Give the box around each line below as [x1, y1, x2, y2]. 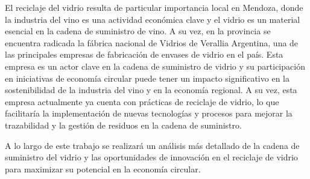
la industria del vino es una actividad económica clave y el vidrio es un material [5, 13, 300, 25]
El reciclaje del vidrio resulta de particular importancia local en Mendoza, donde [5, 1, 303, 13]
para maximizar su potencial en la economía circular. [5, 162, 201, 175]
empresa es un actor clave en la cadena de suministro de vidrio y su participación [5, 59, 305, 72]
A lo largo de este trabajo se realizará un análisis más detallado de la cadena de [5, 139, 300, 151]
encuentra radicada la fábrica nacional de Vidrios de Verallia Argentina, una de [5, 36, 299, 49]
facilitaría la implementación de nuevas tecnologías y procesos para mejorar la [5, 107, 293, 120]
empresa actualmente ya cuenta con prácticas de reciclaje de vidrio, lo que [5, 95, 279, 108]
